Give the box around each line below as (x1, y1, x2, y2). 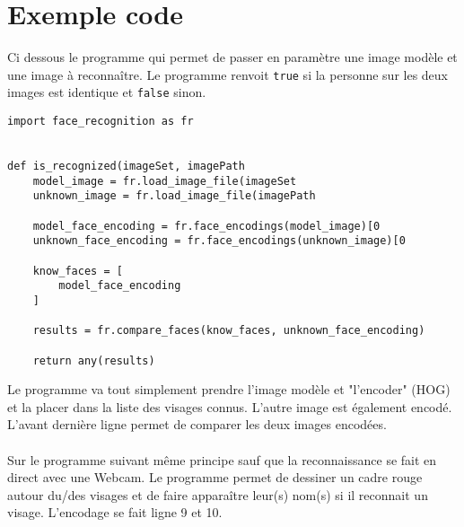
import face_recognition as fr (7, 115, 194, 128)
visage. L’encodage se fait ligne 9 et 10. (7, 503, 223, 522)
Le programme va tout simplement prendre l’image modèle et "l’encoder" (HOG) (7, 380, 451, 399)
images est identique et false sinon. (7, 83, 206, 101)
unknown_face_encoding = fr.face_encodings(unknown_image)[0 (32, 234, 406, 248)
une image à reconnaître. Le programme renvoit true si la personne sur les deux (7, 65, 448, 83)
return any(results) (32, 354, 155, 367)
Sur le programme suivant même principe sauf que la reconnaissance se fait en (7, 450, 437, 469)
